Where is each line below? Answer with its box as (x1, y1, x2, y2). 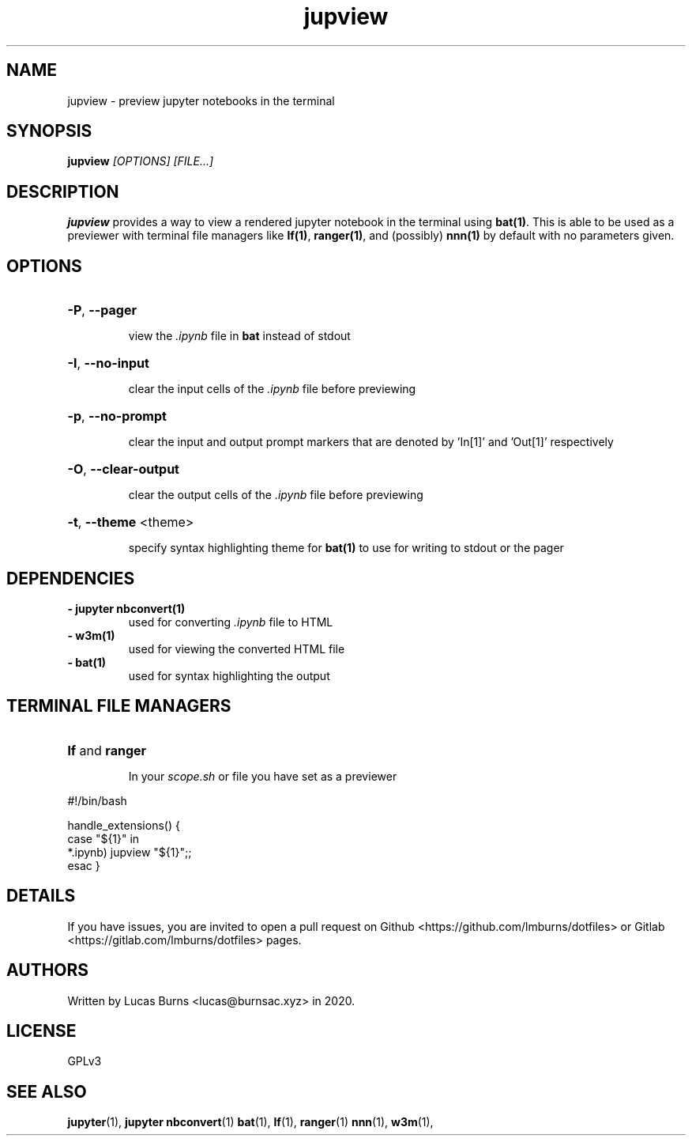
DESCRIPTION (6, 181, 119, 202)
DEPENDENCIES (6, 568, 135, 588)
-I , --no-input (67, 355, 149, 372)
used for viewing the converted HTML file (128, 641, 345, 656)
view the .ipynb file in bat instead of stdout (128, 329, 351, 343)
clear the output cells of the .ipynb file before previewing (128, 488, 423, 502)
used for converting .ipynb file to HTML (128, 614, 333, 629)
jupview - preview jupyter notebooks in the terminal (67, 93, 335, 108)
